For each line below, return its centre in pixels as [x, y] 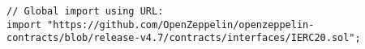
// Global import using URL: [85, 11]
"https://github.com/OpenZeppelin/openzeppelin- [181, 24]
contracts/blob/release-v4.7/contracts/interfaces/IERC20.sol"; [184, 38]
